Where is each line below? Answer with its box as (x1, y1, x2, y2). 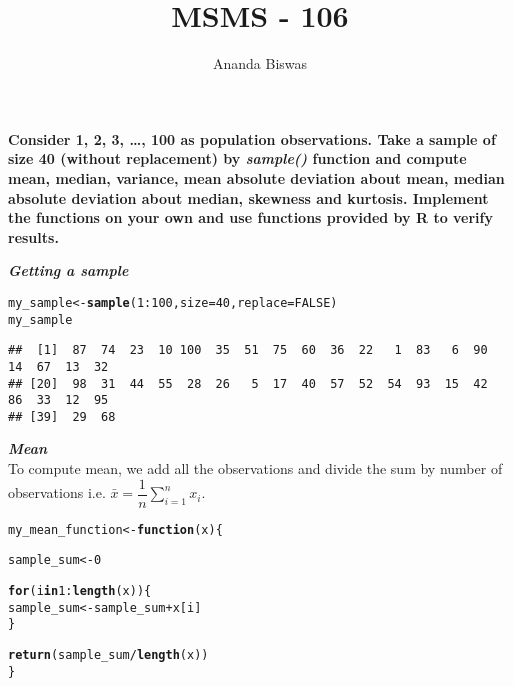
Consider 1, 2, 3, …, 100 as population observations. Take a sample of (8, 128, 496, 149)
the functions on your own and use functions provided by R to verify (8, 207, 494, 228)
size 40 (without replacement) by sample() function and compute (8, 148, 467, 169)
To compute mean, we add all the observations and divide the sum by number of (8, 458, 503, 479)
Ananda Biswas (212, 53, 308, 74)
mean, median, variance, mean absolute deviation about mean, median (8, 167, 505, 188)
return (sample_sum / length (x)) (8, 648, 209, 662)
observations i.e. (8, 482, 106, 503)
